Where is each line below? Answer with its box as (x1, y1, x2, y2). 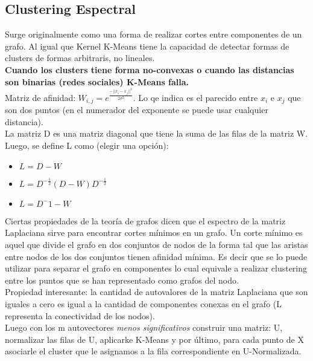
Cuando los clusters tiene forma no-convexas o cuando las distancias (5, 63, 294, 76)
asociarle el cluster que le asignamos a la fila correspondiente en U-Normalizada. (5, 345, 302, 357)
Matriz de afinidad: (5, 91, 76, 103)
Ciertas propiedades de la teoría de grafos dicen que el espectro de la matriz (5, 214, 286, 227)
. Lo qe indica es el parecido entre (133, 91, 258, 103)
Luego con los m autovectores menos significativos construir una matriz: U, (5, 321, 283, 334)
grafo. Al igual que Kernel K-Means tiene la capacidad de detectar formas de (5, 39, 289, 52)
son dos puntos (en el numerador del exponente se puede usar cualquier (5, 103, 268, 116)
